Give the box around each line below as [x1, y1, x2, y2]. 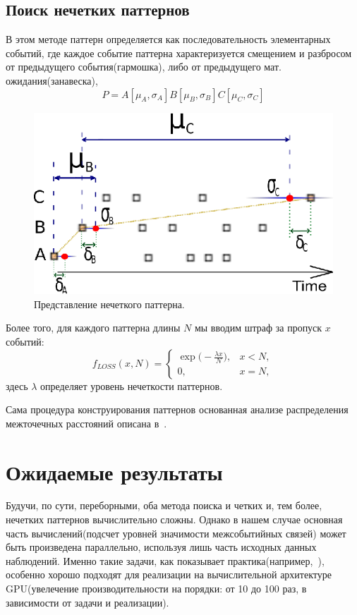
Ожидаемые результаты [6, 457, 223, 486]
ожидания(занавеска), [6, 73, 98, 87]
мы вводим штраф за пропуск [194, 320, 322, 335]
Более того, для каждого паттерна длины [6, 320, 181, 335]
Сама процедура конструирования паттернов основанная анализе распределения [6, 402, 349, 417]
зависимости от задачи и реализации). [6, 595, 169, 609]
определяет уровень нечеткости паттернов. [40, 378, 223, 393]
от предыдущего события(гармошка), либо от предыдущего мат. [6, 59, 282, 74]
